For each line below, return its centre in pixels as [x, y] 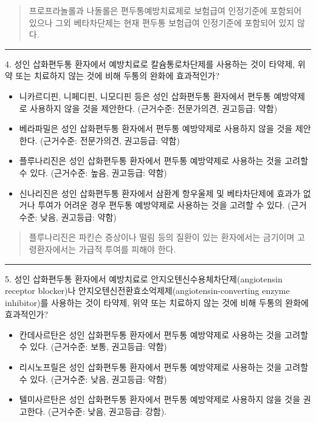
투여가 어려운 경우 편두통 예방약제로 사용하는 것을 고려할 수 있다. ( [164, 205]
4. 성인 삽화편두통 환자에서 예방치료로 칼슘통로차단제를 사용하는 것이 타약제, [150, 63]
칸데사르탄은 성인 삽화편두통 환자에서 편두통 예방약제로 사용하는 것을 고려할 [164, 334]
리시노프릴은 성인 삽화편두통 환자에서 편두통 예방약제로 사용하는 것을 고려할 [164, 367]
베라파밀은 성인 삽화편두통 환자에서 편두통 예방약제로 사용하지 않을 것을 [156, 128]
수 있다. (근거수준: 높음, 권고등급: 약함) [93, 172]
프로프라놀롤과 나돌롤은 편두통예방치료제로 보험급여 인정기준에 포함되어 [165, 10]
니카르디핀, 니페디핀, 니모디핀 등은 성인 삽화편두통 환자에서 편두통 [145, 96]
